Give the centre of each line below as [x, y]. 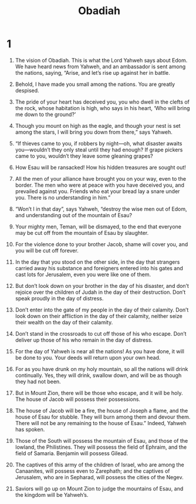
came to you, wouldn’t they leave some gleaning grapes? [84, 156]
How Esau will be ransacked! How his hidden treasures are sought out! [101, 167]
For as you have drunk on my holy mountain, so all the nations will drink [102, 369]
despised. [27, 90]
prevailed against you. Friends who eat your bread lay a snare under [97, 191]
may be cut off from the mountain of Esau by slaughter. [82, 233]
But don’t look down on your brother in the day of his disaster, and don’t [102, 286]
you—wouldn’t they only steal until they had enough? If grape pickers [99, 150]
